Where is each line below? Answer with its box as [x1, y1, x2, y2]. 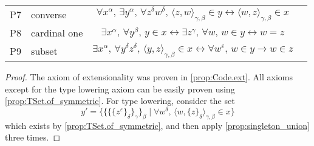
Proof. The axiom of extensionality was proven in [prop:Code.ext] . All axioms [5, 70, 293, 83]
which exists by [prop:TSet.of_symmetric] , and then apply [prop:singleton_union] [5, 119, 310, 131]
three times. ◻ [5, 131, 61, 144]
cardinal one [30, 25, 83, 40]
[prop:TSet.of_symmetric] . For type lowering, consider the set [5, 94, 235, 107]
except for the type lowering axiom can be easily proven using [5, 82, 235, 95]
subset [30, 43, 58, 58]
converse [30, 7, 67, 21]
